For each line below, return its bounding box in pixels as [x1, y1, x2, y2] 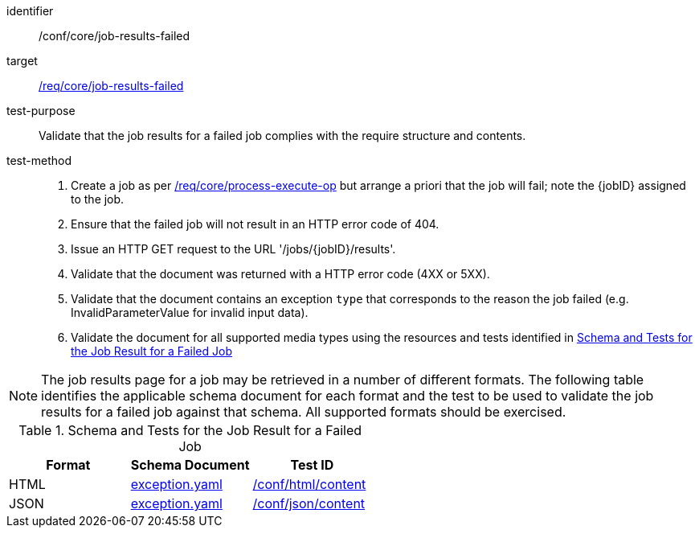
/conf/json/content [252, 495, 366, 511]
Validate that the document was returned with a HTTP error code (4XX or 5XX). [71, 267, 490, 281]
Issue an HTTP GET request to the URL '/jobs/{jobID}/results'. [71, 242, 396, 256]
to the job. [71, 192, 125, 206]
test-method [6, 154, 72, 167]
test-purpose [6, 104, 76, 117]
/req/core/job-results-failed [39, 79, 184, 92]
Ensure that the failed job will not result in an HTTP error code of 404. [71, 217, 439, 231]
